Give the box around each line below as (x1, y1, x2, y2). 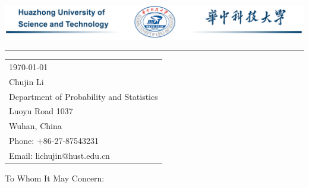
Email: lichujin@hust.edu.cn (9, 149, 110, 161)
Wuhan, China (9, 120, 62, 132)
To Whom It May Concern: (5, 172, 105, 184)
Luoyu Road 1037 (9, 105, 73, 117)
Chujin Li (9, 75, 44, 87)
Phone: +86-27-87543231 (9, 134, 99, 147)
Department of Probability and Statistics (9, 90, 158, 102)
